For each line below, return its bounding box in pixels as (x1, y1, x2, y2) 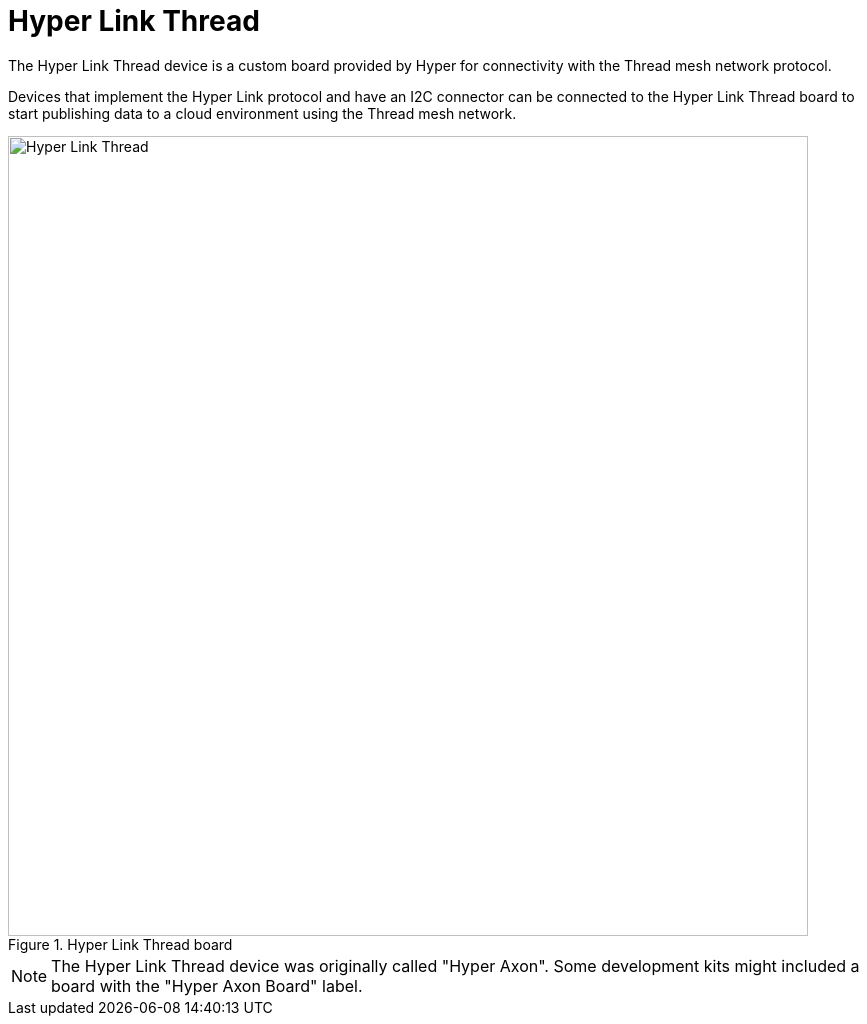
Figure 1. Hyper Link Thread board (8, 935, 233, 953)
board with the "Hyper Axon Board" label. (51, 975, 363, 996)
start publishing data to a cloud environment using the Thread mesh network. (8, 104, 517, 122)
